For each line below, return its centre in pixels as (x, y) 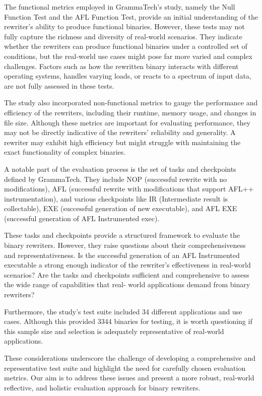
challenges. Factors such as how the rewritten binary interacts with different (121, 66)
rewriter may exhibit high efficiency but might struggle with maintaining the (122, 142)
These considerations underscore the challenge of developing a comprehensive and (130, 358)
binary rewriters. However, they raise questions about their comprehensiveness (125, 245)
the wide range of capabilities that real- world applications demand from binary (127, 284)
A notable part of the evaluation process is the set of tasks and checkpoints (120, 169)
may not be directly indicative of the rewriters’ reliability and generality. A (120, 132)
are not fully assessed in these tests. (59, 85)
